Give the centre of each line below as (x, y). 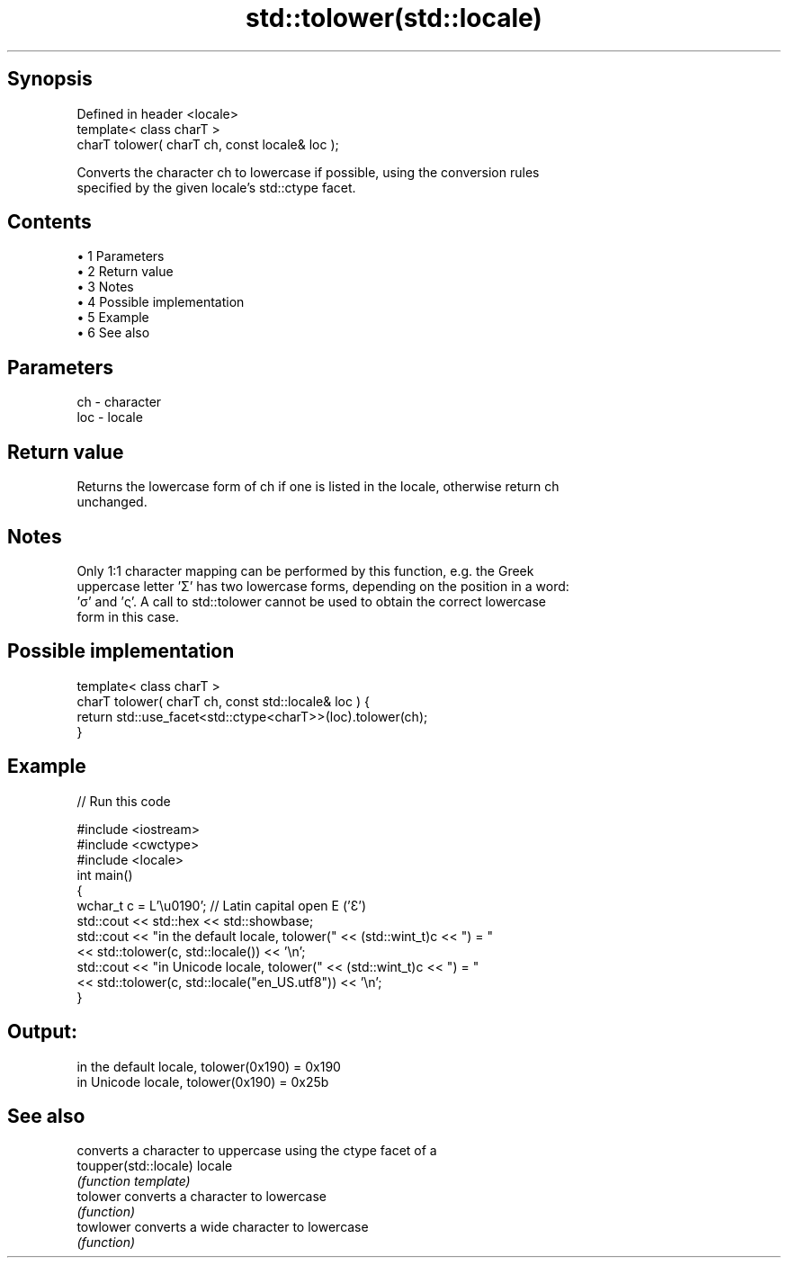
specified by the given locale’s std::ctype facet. (216, 187)
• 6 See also (113, 333)
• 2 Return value (125, 272)
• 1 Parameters (121, 256)
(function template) (134, 1181)
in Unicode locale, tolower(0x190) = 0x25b (203, 1081)
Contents (49, 222)
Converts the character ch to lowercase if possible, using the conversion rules (308, 172)
